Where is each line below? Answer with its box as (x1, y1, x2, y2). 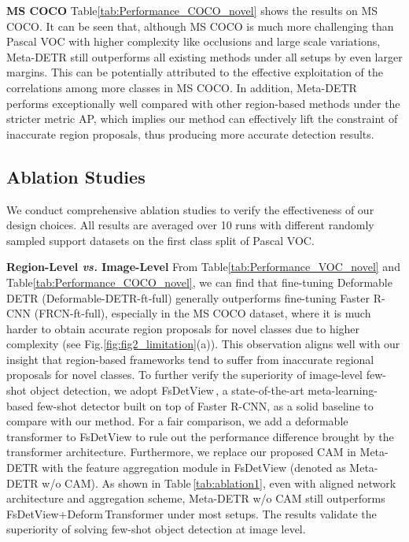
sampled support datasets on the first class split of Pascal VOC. (6, 232, 315, 248)
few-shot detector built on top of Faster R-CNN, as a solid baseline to (36, 397, 374, 414)
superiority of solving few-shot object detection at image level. (6, 521, 306, 537)
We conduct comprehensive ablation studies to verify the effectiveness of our (6, 201, 374, 217)
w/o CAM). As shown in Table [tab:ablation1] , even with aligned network (42, 474, 396, 491)
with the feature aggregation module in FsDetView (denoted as (42, 459, 346, 476)
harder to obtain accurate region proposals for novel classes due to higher (6, 320, 360, 336)
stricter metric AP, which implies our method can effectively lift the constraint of (6, 110, 398, 127)
